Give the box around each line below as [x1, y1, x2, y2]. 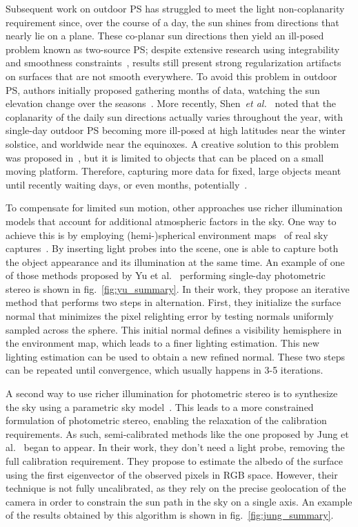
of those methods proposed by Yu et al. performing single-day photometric [6, 268, 326, 282]
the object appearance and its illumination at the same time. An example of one [6, 254, 345, 269]
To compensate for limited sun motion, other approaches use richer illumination [6, 200, 343, 215]
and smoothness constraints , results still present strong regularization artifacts [6, 55, 341, 70]
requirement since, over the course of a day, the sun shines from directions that [6, 15, 339, 29]
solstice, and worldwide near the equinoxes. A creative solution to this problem [6, 136, 339, 151]
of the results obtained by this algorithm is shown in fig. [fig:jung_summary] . [6, 508, 334, 522]
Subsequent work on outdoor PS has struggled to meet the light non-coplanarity [6, 1, 345, 15]
